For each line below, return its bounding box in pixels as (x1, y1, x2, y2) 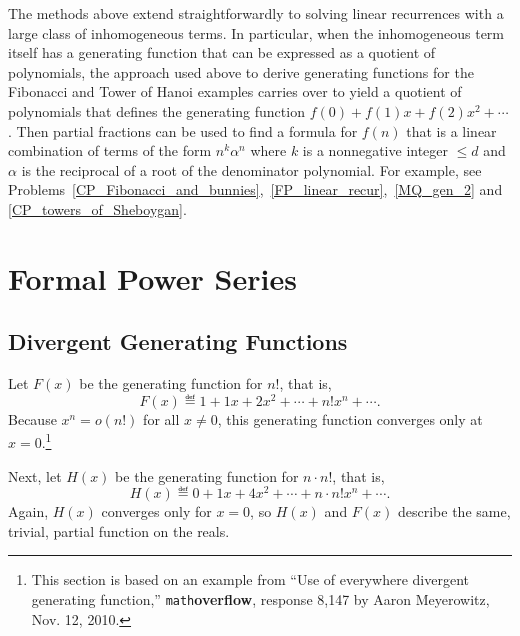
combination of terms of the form (8, 140, 212, 161)
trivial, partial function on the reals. (8, 520, 230, 541)
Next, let (8, 465, 62, 486)
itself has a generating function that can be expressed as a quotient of (8, 42, 436, 63)
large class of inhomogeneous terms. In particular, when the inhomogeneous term (8, 22, 505, 43)
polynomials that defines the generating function (8, 100, 305, 121)
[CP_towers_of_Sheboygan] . (8, 198, 187, 219)
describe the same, (398, 501, 511, 522)
